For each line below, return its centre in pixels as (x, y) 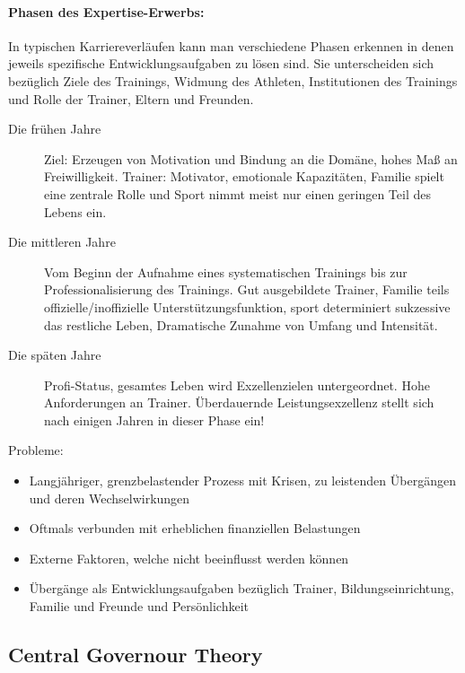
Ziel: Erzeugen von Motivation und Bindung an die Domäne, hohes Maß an (251, 158)
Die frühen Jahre (55, 129)
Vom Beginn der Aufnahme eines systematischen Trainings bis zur (226, 271)
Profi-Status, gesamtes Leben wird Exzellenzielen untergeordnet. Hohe (237, 385)
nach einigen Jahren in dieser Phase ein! (154, 420)
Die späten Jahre (55, 355)
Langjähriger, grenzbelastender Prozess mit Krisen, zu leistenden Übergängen (242, 481)
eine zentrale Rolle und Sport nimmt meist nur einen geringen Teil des (237, 193)
